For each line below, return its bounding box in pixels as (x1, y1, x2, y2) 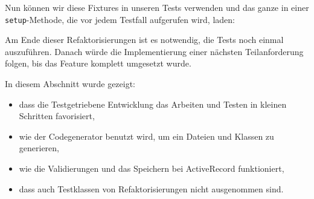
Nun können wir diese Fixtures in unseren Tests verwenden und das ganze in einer (5, 1, 309, 13)
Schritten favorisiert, (19, 109, 95, 122)
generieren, (19, 142, 59, 154)
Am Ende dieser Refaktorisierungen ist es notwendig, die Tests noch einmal (5, 33, 284, 46)
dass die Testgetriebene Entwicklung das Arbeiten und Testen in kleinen (19, 97, 287, 110)
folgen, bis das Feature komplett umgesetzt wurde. (5, 57, 191, 70)
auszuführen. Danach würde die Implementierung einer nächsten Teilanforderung (5, 45, 304, 57)
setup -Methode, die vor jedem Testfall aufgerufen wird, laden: (5, 13, 235, 25)
